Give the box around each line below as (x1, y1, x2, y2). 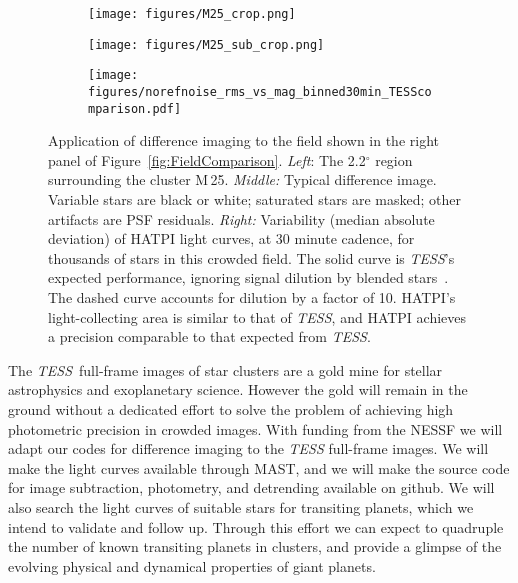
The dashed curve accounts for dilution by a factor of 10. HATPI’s (48, 287, 456, 308)
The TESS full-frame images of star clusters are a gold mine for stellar (8, 359, 443, 380)
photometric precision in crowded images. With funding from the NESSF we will (8, 418, 503, 439)
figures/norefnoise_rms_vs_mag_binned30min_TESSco (88, 84, 432, 99)
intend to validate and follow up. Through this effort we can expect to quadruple (8, 516, 504, 537)
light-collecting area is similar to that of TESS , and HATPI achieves (48, 306, 467, 327)
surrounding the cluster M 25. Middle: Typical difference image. (48, 169, 437, 190)
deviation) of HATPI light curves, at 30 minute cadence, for (48, 228, 415, 249)
